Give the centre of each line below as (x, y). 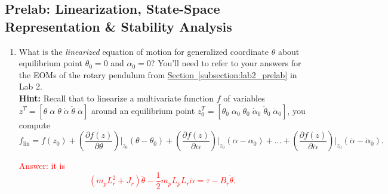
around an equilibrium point (143, 110)
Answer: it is (42, 166)
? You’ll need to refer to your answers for (226, 63)
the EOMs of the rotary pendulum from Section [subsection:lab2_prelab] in (158, 74)
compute (34, 124)
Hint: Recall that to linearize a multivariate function (116, 98)
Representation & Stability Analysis (118, 26)
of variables (244, 98)
